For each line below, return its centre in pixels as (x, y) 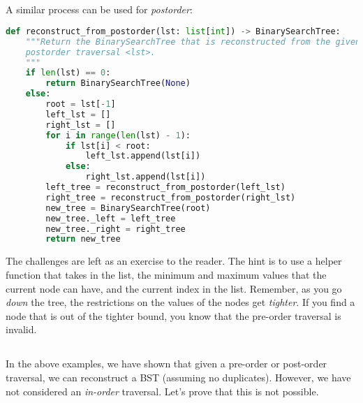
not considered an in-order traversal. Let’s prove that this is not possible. (162, 391)
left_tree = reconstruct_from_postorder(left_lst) (165, 188)
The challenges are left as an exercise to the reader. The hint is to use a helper (174, 261)
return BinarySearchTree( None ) (118, 83)
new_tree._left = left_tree (111, 218)
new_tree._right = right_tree (116, 229)
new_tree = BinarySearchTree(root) (128, 208)
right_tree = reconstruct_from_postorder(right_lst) (171, 197)
